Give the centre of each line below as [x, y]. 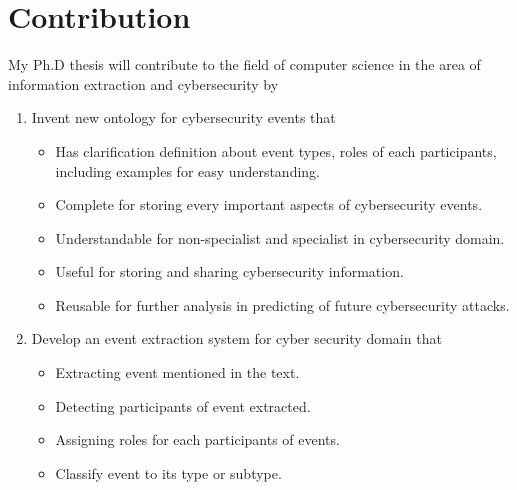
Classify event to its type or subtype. [168, 472]
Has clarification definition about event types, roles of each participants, [276, 150]
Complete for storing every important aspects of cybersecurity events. [269, 204]
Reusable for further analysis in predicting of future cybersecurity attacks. [282, 304]
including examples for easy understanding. [187, 170]
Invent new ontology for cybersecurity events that [183, 117]
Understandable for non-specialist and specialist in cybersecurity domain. [280, 237]
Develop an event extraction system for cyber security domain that [236, 338]
